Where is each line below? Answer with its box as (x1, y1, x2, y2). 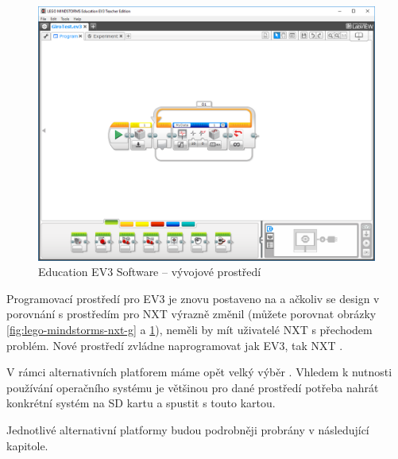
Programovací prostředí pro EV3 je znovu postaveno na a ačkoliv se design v (6, 290, 380, 306)
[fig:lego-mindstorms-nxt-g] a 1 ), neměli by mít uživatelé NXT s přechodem (6, 321, 373, 338)
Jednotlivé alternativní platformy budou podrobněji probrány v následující (6, 422, 369, 438)
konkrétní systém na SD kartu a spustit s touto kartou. (6, 395, 276, 411)
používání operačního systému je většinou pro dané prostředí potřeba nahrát (6, 379, 379, 395)
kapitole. (6, 437, 48, 453)
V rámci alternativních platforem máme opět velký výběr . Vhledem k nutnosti (6, 364, 392, 380)
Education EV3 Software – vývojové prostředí (38, 263, 261, 280)
